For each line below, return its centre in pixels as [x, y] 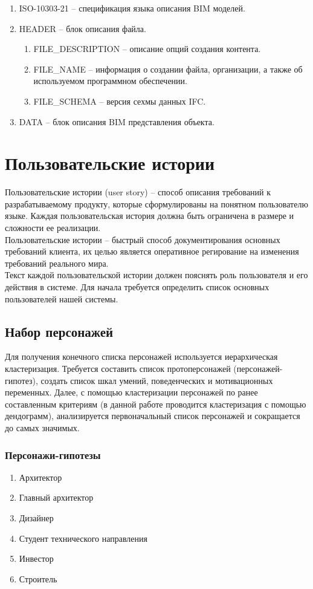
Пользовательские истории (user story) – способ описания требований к [138, 192]
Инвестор [36, 558]
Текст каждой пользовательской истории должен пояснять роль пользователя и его [156, 275]
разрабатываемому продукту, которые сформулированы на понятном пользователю [156, 203]
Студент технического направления [83, 538]
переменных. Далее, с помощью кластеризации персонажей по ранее [131, 392]
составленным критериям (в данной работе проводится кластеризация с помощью [156, 404]
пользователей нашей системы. [62, 298]
